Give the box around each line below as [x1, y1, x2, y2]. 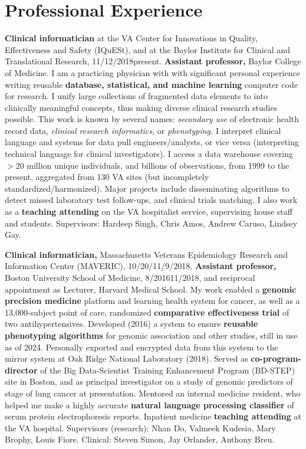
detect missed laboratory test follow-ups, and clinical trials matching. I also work [5, 194, 298, 206]
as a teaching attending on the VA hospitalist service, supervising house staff [5, 205, 292, 218]
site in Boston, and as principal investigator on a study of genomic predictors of [5, 375, 293, 388]
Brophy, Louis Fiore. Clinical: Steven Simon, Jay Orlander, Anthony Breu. [5, 433, 275, 445]
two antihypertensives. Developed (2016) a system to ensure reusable [5, 317, 258, 330]
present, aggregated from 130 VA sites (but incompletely [5, 171, 209, 183]
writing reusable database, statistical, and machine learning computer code [5, 78, 298, 90]
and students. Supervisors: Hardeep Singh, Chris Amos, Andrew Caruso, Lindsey [5, 217, 298, 229]
